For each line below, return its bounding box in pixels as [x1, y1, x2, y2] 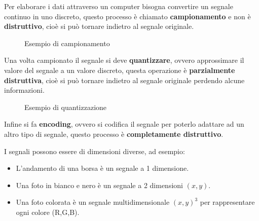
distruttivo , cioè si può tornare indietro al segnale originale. [4, 21, 194, 31]
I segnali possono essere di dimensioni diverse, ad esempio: [4, 145, 185, 156]
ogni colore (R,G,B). [16, 206, 80, 217]
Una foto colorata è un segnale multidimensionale [16, 197, 170, 207]
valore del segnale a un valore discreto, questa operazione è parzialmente [4, 64, 235, 75]
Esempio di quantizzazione [24, 101, 107, 112]
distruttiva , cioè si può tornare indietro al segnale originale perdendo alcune [4, 75, 245, 85]
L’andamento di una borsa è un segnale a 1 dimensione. [16, 163, 189, 173]
